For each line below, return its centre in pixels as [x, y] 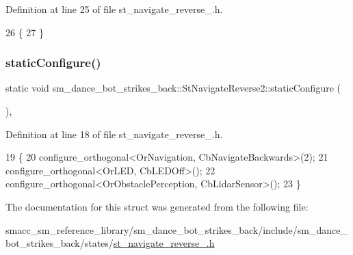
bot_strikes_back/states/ [60, 243]
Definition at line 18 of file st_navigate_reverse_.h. [114, 134]
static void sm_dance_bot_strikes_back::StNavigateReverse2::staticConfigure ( [173, 88]
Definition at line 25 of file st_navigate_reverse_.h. [114, 9]
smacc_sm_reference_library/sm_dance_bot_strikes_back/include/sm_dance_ [176, 229]
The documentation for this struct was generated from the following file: [157, 206]
